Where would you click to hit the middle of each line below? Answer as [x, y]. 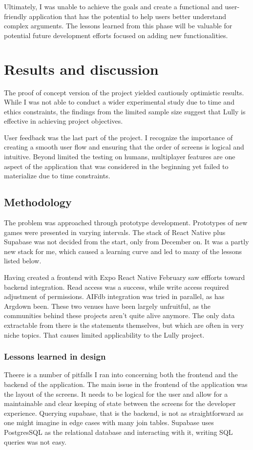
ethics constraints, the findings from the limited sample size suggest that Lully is [125, 111]
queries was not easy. [35, 441]
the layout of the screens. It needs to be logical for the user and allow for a [116, 394]
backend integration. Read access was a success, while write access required [116, 287]
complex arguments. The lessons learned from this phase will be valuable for [118, 26]
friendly [15, 16]
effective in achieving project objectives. [63, 121]
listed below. [23, 261]
